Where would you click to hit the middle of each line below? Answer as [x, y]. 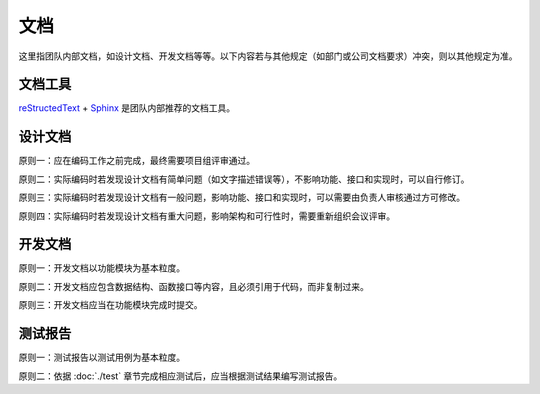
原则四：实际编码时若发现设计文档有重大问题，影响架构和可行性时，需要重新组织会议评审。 [206, 216]
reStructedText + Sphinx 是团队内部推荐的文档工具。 [126, 108]
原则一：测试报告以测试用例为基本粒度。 [101, 357]
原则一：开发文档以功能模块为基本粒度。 [101, 268]
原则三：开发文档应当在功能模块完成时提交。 [110, 305]
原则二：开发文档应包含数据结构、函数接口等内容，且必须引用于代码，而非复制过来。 [193, 286]
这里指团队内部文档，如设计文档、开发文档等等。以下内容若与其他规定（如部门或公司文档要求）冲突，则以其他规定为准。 [268, 56]
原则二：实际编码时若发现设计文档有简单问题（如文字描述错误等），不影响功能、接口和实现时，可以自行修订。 [244, 179]
